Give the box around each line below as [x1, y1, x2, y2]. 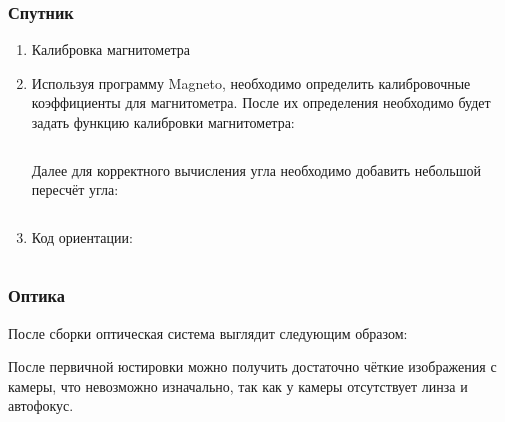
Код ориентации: [31, 226, 133, 247]
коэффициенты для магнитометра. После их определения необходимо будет [31, 92, 491, 113]
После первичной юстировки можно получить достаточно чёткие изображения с [8, 356, 497, 377]
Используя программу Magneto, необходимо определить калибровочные [31, 72, 471, 93]
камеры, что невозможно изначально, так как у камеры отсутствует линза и [8, 375, 468, 396]
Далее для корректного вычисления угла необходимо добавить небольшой [31, 159, 482, 180]
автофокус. [8, 395, 74, 416]
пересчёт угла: [31, 179, 119, 200]
